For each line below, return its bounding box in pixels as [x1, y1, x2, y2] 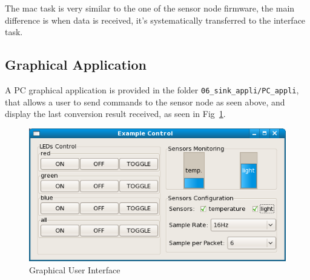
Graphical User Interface [29, 264, 120, 276]
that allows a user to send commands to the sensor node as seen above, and [5, 95, 285, 108]
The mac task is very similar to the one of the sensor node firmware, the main [5, 2, 295, 14]
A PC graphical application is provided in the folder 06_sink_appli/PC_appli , [5, 83, 299, 96]
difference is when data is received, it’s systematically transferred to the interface [5, 13, 306, 26]
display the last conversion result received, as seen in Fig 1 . [5, 107, 226, 120]
